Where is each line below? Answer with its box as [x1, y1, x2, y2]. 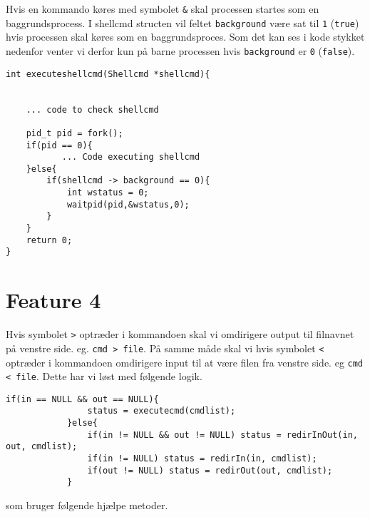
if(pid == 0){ [26, 140, 93, 150]
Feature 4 [6, 285, 101, 314]
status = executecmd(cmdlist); [87, 406, 236, 416]
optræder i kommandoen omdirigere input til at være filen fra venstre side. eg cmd [6, 354, 364, 369]
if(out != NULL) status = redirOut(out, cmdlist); [87, 465, 333, 476]
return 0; [26, 235, 73, 245]
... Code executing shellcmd [61, 152, 200, 163]
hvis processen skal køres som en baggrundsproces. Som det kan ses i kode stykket [6, 29, 365, 44]
